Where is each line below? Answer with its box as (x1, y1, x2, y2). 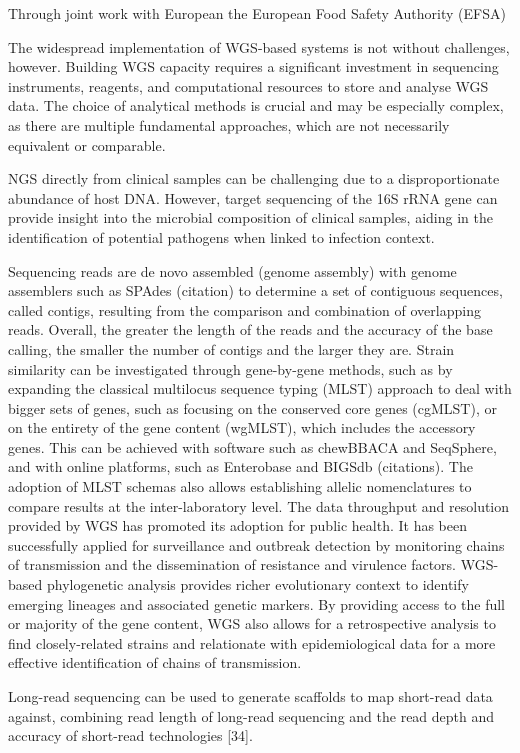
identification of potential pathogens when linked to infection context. (8, 226, 435, 247)
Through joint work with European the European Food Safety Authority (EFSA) (8, 3, 506, 23)
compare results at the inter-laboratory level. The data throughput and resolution (8, 495, 510, 516)
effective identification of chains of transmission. (8, 652, 302, 673)
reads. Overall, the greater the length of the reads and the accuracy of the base (8, 319, 493, 340)
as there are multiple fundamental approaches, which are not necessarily (8, 114, 450, 135)
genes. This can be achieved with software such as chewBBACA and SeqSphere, (8, 436, 497, 457)
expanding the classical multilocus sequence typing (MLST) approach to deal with (8, 378, 512, 399)
